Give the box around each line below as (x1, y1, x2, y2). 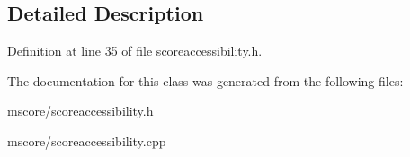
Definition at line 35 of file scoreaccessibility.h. (7, 41, 263, 60)
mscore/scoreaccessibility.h (7, 101, 154, 120)
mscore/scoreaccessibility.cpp (7, 131, 166, 150)
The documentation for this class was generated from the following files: (7, 71, 404, 90)
